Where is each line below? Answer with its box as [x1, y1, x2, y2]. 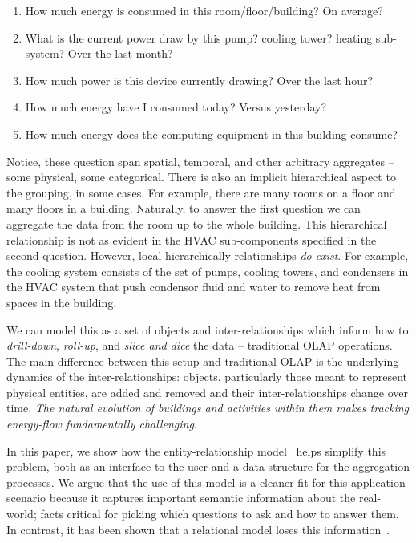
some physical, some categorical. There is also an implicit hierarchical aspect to [6, 168, 396, 185]
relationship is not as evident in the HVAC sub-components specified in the [6, 231, 377, 248]
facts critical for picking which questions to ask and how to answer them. [40, 505, 399, 522]
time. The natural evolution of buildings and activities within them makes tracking [6, 399, 410, 416]
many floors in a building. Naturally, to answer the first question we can [6, 200, 361, 217]
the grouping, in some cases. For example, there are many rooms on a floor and [6, 184, 396, 201]
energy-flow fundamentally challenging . [6, 415, 197, 432]
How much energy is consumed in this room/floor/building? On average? [25, 2, 383, 18]
